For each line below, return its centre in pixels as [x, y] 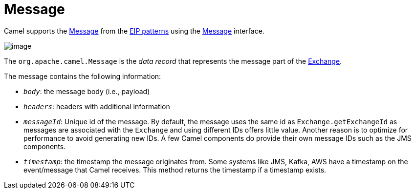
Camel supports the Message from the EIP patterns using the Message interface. [134, 31]
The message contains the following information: [83, 76]
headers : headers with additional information [97, 106]
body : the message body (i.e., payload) [87, 91]
